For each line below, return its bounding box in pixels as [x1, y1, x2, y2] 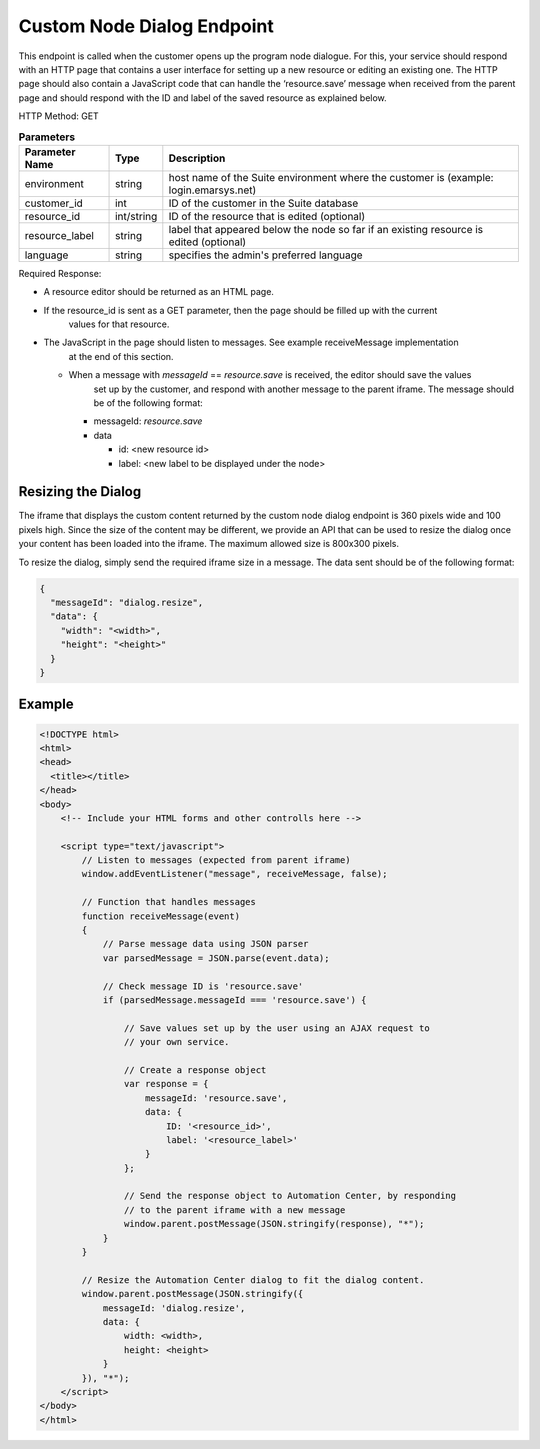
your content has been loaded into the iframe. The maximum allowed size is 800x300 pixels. [18, 538, 400, 550]
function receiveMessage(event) [81, 910, 240, 922]
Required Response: [18, 267, 102, 279]
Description [168, 151, 226, 165]
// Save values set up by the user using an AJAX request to [123, 1022, 430, 1034]
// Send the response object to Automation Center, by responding [123, 1190, 457, 1202]
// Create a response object [123, 1064, 267, 1075]
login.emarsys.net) [168, 183, 257, 197]
